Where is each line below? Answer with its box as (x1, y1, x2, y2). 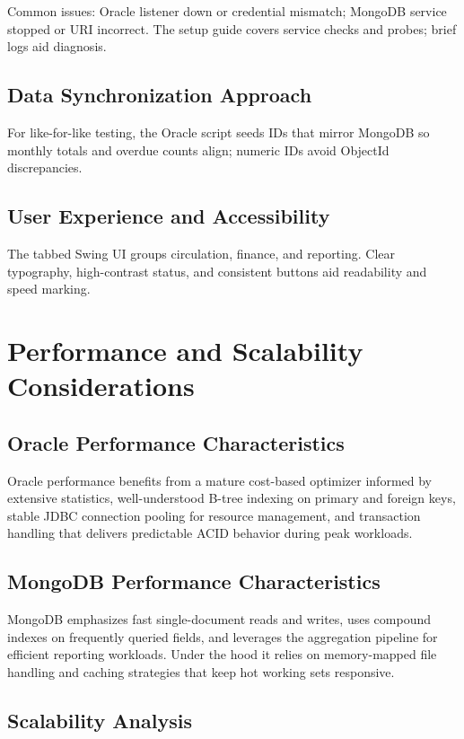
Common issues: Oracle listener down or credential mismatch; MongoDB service (7, 2, 447, 20)
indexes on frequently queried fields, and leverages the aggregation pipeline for (7, 627, 438, 646)
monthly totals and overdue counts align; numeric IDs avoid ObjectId (7, 140, 390, 159)
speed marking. (7, 279, 91, 298)
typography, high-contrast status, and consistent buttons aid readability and (7, 261, 427, 280)
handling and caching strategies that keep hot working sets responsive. (7, 662, 395, 681)
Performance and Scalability (7, 331, 363, 368)
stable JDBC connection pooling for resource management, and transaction (7, 506, 421, 524)
